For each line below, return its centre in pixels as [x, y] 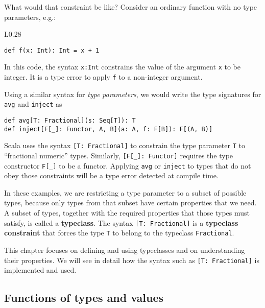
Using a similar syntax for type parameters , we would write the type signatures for [133, 94]
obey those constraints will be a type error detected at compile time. [111, 175]
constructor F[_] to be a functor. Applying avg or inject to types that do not [128, 165]
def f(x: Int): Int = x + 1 [52, 50]
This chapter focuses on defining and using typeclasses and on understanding [125, 250]
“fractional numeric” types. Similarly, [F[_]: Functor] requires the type [119, 155]
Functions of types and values [84, 298]
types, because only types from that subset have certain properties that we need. [130, 203]
